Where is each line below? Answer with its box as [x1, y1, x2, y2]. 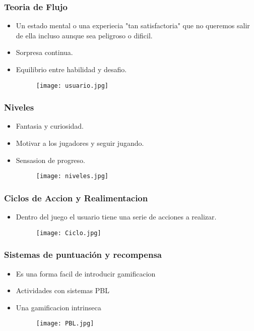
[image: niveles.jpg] [36, 173, 108, 180]
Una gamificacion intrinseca [16, 302, 101, 312]
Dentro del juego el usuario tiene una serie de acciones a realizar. [16, 211, 217, 222]
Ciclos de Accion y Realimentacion [4, 191, 148, 204]
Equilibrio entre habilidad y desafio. [16, 64, 127, 74]
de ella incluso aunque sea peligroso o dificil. [16, 30, 153, 40]
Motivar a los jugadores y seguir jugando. [16, 138, 144, 148]
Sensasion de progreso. [16, 154, 85, 165]
